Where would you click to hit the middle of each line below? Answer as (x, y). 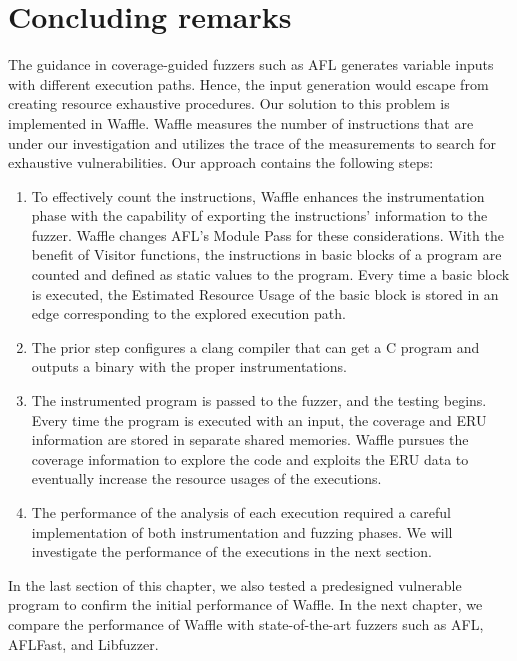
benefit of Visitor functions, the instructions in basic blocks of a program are (266, 254)
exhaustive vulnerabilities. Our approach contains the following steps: (221, 162)
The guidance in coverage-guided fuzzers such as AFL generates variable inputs (251, 64)
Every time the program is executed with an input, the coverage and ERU (259, 419)
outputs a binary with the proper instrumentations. (189, 366)
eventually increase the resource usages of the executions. (206, 478)
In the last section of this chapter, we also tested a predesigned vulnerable (235, 584)
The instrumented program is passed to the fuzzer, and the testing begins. (259, 400)
